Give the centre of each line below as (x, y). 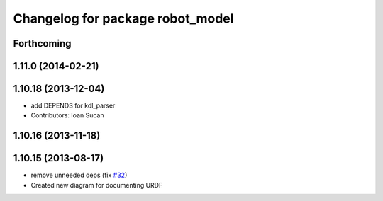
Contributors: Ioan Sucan (67, 115)
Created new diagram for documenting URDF (97, 185)
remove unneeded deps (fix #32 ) (79, 175)
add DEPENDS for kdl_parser (73, 105)
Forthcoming (42, 44)
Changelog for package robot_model (123, 18)
